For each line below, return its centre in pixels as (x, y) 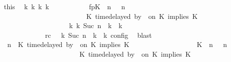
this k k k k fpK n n (64, 6)
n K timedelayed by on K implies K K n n (117, 44)
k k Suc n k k (96, 25)
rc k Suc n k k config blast (98, 35)
